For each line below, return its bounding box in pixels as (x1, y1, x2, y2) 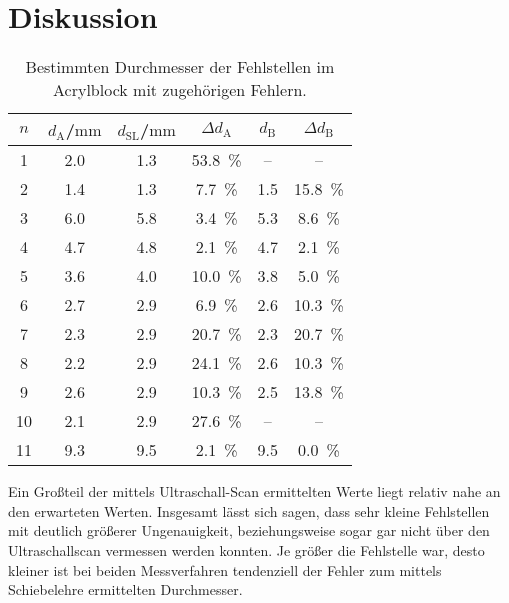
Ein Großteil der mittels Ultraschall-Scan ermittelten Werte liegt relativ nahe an (8, 481, 501, 502)
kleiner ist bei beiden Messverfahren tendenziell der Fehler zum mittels (8, 559, 442, 580)
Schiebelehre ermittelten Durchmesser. (8, 579, 243, 600)
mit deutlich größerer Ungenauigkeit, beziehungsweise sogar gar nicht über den (8, 520, 490, 541)
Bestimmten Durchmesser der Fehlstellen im (25, 55, 335, 79)
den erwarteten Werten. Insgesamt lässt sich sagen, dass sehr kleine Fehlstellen (8, 500, 490, 521)
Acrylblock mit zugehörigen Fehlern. (53, 78, 307, 102)
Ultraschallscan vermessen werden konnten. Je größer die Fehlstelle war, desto (8, 539, 485, 560)
